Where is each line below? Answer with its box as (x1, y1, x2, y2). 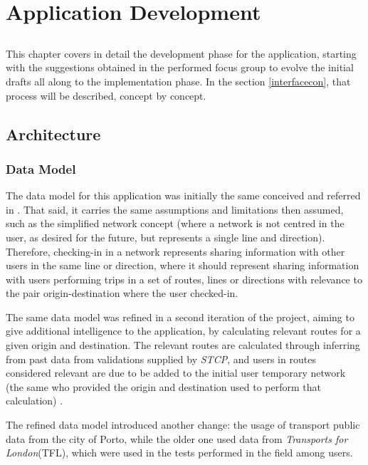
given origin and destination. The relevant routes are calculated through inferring (6, 338, 360, 352)
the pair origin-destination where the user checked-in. (6, 286, 238, 301)
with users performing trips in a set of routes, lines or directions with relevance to (6, 271, 362, 286)
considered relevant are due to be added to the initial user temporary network (6, 365, 346, 380)
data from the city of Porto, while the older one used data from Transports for (6, 431, 348, 446)
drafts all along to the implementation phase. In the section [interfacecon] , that (6, 73, 351, 88)
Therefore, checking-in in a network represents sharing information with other (6, 244, 345, 258)
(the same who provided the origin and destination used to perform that (6, 379, 321, 394)
